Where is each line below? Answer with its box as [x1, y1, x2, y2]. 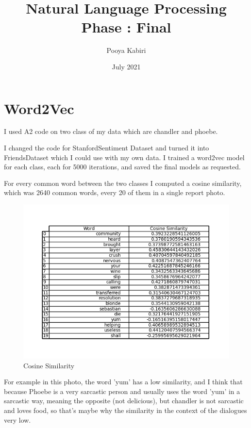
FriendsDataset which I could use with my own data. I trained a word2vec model [4, 152, 245, 162]
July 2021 [112, 61, 141, 71]
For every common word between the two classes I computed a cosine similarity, [4, 178, 242, 188]
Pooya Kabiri [106, 45, 146, 55]
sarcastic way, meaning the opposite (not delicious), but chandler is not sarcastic [4, 395, 244, 406]
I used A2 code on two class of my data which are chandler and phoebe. [4, 126, 218, 136]
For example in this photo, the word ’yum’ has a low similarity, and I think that [4, 377, 243, 387]
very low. [4, 414, 31, 425]
